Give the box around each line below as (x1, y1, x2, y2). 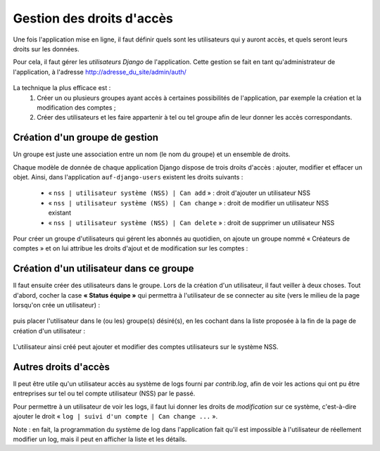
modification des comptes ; (37, 103, 116, 112)
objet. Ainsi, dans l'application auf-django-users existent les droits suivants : (13, 172, 243, 181)
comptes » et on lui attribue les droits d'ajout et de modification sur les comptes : (13, 244, 248, 253)
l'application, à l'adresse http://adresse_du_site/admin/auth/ (13, 68, 186, 76)
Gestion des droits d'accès (13, 11, 174, 26)
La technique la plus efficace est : (13, 84, 111, 92)
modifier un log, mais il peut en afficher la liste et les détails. (13, 435, 187, 443)
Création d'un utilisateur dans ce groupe (13, 262, 194, 274)
